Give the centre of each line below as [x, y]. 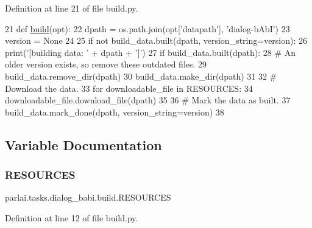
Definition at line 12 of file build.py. [72, 217]
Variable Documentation [83, 144]
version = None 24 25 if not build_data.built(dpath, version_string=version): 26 [156, 40]
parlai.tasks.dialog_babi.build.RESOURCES [88, 197]
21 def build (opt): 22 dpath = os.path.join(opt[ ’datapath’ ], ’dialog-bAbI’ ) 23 [147, 28]
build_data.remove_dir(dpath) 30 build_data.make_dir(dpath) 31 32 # [141, 76]
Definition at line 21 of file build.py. [72, 8]
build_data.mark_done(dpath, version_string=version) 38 [115, 112]
